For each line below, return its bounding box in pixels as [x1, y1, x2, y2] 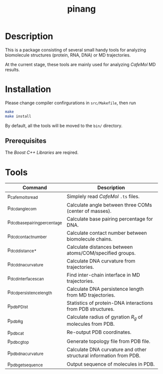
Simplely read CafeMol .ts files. [66, 193, 140, 200]
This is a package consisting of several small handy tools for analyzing [5, 47, 147, 53]
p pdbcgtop [7, 337, 29, 345]
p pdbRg [7, 317, 23, 324]
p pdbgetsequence [7, 360, 43, 368]
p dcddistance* [7, 246, 37, 254]
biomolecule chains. [66, 235, 113, 242]
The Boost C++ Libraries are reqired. [5, 150, 79, 155]
